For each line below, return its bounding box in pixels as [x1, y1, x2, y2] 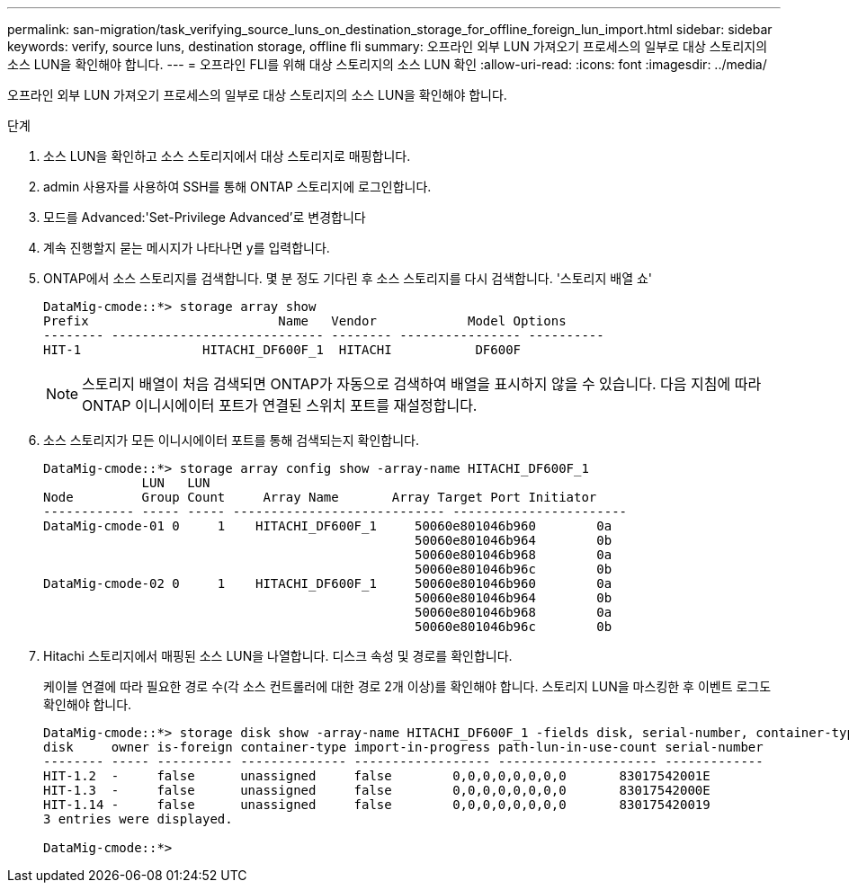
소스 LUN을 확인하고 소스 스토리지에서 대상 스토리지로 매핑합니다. [43, 148, 411, 164]
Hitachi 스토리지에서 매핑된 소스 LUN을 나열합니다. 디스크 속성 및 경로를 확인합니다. [43, 648, 513, 663]
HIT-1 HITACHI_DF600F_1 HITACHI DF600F [43, 343, 522, 357]
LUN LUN [141, 476, 210, 490]
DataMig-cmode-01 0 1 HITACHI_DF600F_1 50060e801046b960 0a [43, 519, 612, 533]
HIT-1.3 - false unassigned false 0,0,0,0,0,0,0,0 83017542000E [43, 783, 710, 797]
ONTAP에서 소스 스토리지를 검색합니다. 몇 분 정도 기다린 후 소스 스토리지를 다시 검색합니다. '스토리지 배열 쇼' [43, 271, 653, 286]
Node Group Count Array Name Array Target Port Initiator [43, 490, 597, 504]
